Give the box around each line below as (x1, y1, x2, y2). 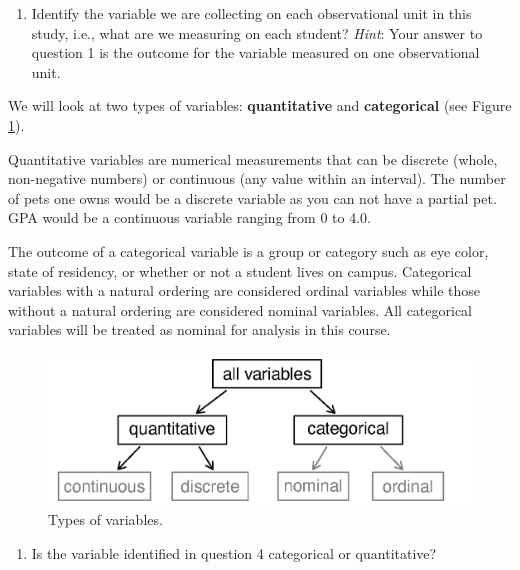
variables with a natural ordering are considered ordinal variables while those (8, 280, 480, 301)
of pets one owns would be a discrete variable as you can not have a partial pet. (8, 187, 497, 208)
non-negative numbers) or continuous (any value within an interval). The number (8, 168, 506, 189)
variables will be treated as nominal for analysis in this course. (8, 319, 391, 340)
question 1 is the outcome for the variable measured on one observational (31, 42, 480, 63)
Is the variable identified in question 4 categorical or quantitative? (31, 542, 437, 563)
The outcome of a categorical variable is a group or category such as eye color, (8, 240, 489, 261)
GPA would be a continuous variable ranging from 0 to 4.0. (8, 207, 371, 228)
